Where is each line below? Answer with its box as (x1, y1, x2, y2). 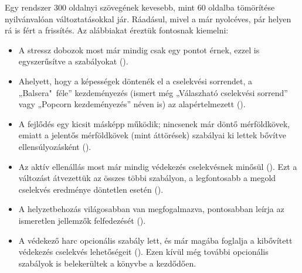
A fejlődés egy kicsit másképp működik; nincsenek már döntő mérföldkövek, (18, 117, 290, 129)
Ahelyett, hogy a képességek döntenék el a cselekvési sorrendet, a (18, 74, 253, 87)
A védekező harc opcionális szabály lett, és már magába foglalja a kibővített (18, 234, 293, 246)
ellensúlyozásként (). (18, 140, 91, 152)
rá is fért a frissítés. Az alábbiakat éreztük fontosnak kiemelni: (5, 24, 229, 36)
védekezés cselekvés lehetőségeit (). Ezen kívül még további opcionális (18, 245, 269, 258)
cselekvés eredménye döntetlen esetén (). (18, 183, 164, 195)
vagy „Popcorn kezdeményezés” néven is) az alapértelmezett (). (18, 98, 246, 110)
